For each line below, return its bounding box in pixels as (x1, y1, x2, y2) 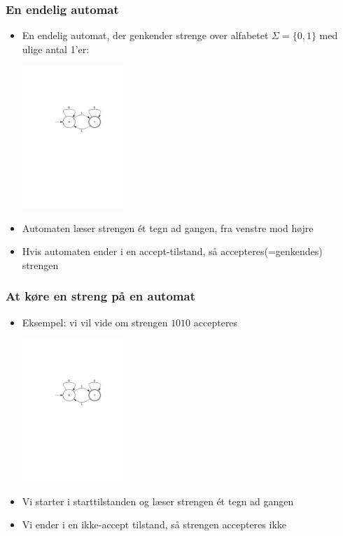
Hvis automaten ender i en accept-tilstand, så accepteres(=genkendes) (22, 244, 323, 259)
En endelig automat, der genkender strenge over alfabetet (22, 28, 269, 43)
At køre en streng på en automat (6, 287, 195, 305)
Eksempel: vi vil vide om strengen (22, 314, 168, 329)
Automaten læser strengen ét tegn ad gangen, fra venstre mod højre (22, 220, 314, 235)
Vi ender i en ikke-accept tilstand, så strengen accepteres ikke (22, 517, 286, 532)
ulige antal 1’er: (22, 41, 90, 56)
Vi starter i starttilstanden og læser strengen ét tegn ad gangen (22, 493, 294, 508)
